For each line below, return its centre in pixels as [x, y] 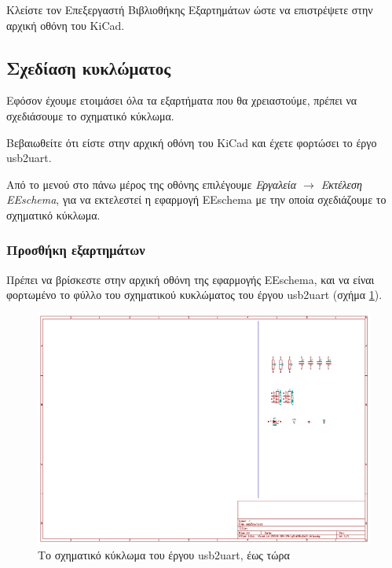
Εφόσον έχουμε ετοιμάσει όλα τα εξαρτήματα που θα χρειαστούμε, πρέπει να [182, 100]
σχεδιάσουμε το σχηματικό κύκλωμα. [90, 115]
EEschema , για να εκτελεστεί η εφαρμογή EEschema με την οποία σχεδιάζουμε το [196, 199]
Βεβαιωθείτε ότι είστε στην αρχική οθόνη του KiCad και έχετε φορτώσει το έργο [192, 142]
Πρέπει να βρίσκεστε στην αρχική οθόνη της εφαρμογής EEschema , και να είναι [191, 279]
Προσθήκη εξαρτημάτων [76, 250]
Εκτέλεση [341, 184]
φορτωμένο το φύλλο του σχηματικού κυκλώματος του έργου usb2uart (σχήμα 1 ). [194, 295]
